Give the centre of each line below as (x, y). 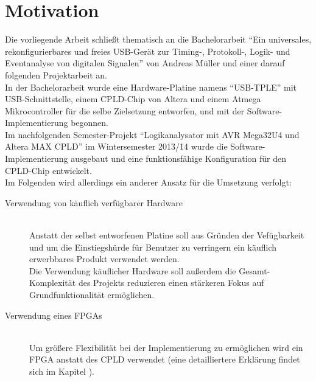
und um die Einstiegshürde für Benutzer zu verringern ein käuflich (153, 247)
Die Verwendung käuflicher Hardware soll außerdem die (133, 270)
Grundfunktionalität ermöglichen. (92, 294)
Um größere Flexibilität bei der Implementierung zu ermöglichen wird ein (166, 347)
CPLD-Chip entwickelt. (48, 170)
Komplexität (53, 283)
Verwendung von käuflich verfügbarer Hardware (94, 202)
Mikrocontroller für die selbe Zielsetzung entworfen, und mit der (125, 110)
